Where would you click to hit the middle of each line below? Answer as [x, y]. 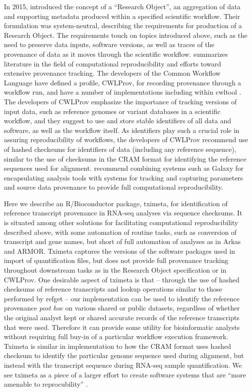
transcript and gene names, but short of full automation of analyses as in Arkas [122, 241]
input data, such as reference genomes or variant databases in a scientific [112, 111]
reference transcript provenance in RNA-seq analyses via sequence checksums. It [123, 213]
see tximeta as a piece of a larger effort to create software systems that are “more [125, 374]
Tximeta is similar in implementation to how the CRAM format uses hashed [118, 346]
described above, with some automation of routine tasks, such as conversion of [120, 232]
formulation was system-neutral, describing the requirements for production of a [123, 25]
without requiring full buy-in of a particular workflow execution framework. [116, 336]
